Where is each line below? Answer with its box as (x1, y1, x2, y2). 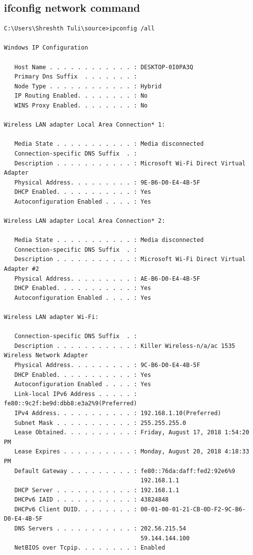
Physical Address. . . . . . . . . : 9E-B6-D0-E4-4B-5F (14, 179, 200, 186)
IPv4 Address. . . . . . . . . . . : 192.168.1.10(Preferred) (14, 409, 221, 417)
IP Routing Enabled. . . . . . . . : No (14, 92, 148, 100)
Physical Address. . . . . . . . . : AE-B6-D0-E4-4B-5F (14, 275, 200, 282)
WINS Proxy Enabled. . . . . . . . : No (14, 102, 148, 109)
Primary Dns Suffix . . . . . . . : (14, 73, 138, 80)
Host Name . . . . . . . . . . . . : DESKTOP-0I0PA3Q (14, 63, 193, 71)
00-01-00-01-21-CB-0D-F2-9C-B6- (140, 505, 246, 513)
